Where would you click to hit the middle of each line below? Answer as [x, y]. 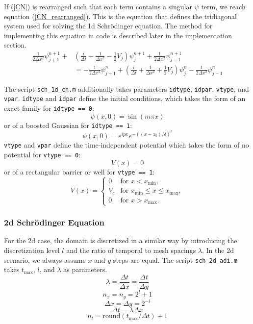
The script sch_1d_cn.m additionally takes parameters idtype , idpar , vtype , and [126, 88]
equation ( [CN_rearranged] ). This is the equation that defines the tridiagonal [120, 16]
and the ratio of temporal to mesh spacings [131, 250]
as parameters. [85, 269]
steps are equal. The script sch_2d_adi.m [175, 260]
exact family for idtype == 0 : [49, 108]
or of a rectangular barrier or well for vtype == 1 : [79, 171]
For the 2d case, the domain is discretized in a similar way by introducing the [121, 240]
